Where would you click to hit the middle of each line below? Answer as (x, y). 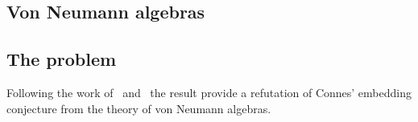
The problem (62, 59)
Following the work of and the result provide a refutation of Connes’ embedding (209, 92)
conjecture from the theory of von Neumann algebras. (139, 108)
